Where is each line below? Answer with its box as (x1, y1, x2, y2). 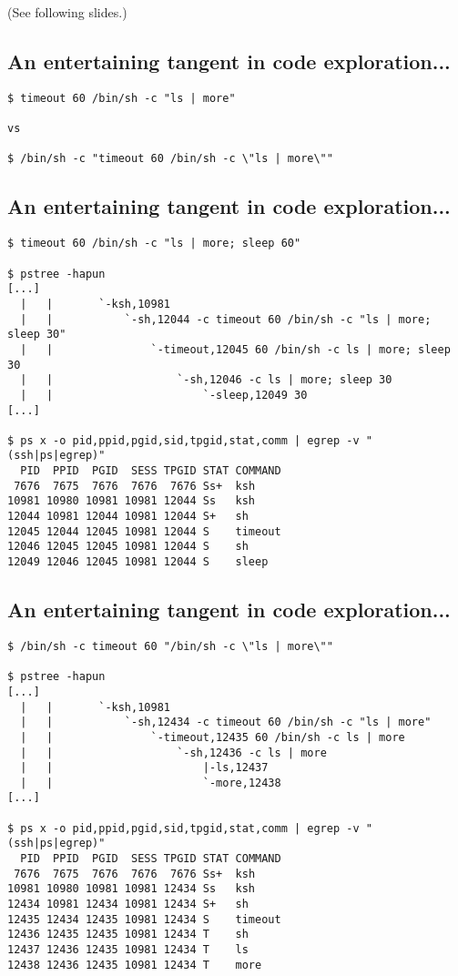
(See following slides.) (7, 3, 127, 21)
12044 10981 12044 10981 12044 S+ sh (7, 510, 249, 524)
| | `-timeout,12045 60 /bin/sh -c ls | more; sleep (20, 342, 451, 356)
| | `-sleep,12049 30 (20, 388, 308, 402)
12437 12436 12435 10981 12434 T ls (7, 943, 249, 957)
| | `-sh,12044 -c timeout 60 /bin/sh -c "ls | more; (20, 312, 432, 326)
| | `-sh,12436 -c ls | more (20, 746, 327, 759)
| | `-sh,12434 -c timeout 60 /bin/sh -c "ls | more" (20, 716, 432, 729)
